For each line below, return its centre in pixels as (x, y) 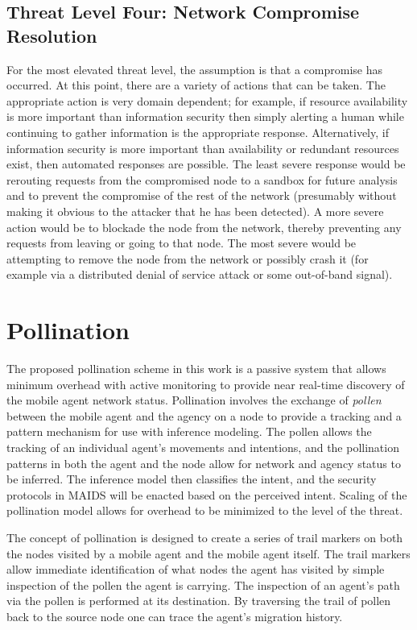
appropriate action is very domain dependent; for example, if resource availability (207, 100)
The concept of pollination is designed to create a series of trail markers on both (205, 537)
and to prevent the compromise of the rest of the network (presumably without (202, 195)
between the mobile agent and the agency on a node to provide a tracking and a (204, 415)
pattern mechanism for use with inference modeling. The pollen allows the (189, 431)
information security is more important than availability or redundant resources (203, 148)
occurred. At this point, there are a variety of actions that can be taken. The (196, 85)
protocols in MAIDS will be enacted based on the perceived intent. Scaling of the (207, 494)
